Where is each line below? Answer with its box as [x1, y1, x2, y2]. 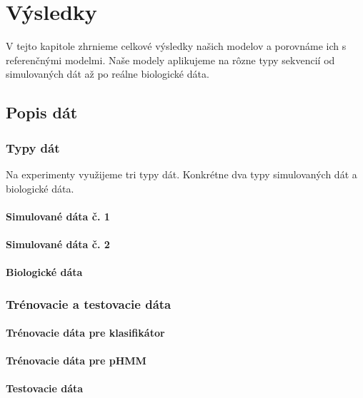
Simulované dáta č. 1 [6, 208, 110, 223]
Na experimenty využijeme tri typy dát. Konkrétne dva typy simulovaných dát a [6, 166, 357, 181]
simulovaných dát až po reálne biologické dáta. [6, 66, 209, 81]
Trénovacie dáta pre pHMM [6, 353, 146, 368]
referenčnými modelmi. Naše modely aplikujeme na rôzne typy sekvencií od [6, 52, 335, 67]
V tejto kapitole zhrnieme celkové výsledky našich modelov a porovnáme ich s [6, 39, 347, 53]
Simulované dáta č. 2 [6, 236, 110, 251]
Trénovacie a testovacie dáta [6, 295, 171, 312]
